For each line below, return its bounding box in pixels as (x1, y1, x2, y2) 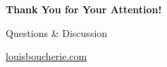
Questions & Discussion (6, 25, 108, 40)
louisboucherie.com (6, 49, 87, 64)
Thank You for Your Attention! (6, 2, 162, 16)
